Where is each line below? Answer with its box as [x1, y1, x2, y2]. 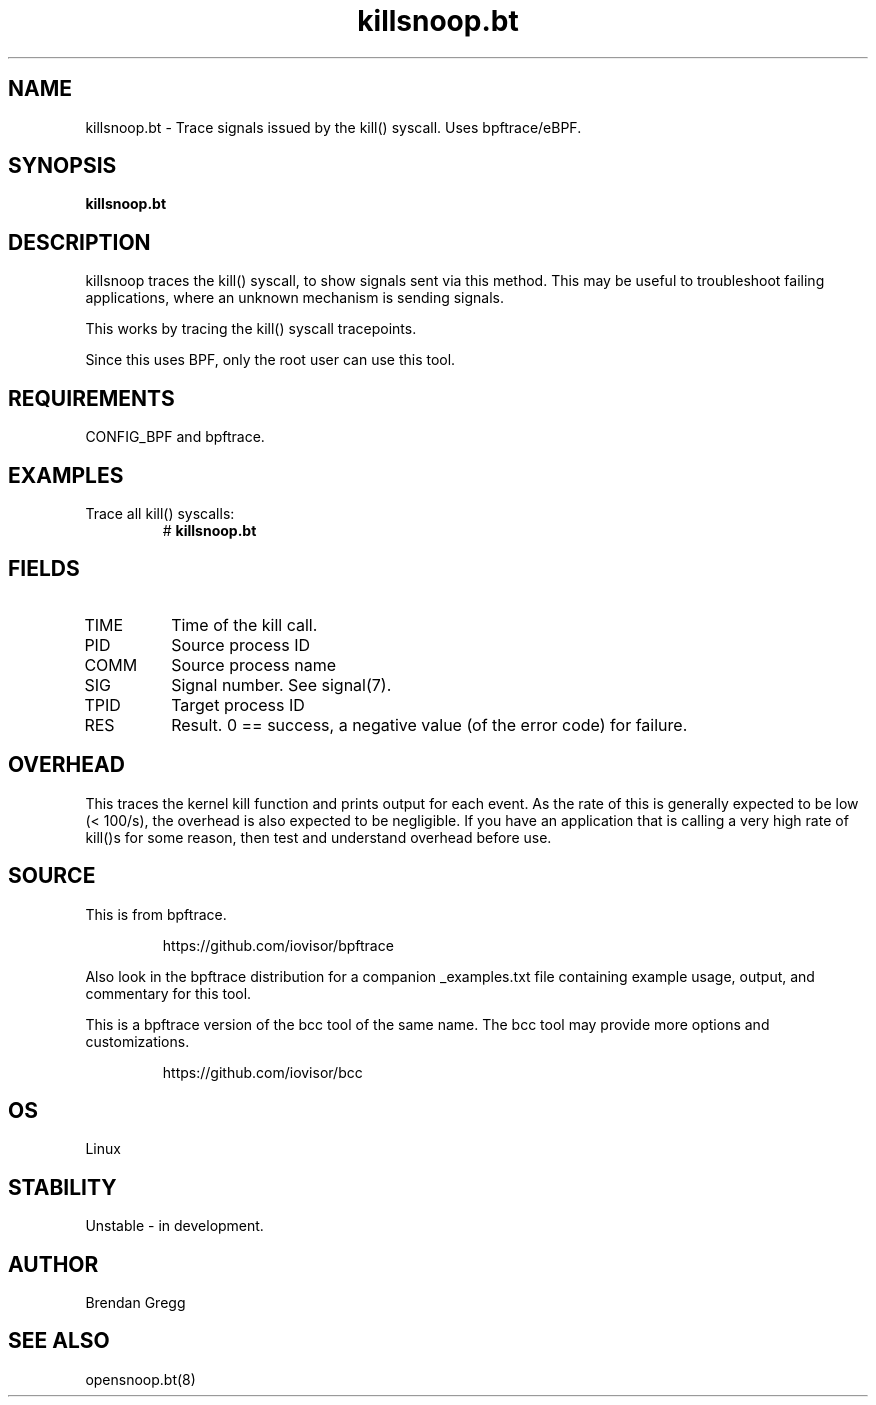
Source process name [171, 654, 336, 675]
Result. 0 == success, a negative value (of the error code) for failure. [171, 714, 688, 735]
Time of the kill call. [171, 614, 318, 635]
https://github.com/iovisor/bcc [162, 1063, 363, 1081]
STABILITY [8, 1174, 117, 1200]
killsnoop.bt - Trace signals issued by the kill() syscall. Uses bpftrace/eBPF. [85, 118, 582, 136]
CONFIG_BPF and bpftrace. [85, 428, 265, 446]
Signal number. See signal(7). [171, 674, 392, 695]
